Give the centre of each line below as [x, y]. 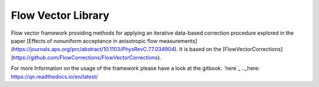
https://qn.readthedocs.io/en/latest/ [54, 76]
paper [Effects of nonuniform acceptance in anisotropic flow [84, 41]
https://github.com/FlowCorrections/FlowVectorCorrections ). [87, 57]
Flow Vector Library [60, 15]
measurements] [178, 41]
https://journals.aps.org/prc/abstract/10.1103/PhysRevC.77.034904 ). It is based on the [117, 49]
